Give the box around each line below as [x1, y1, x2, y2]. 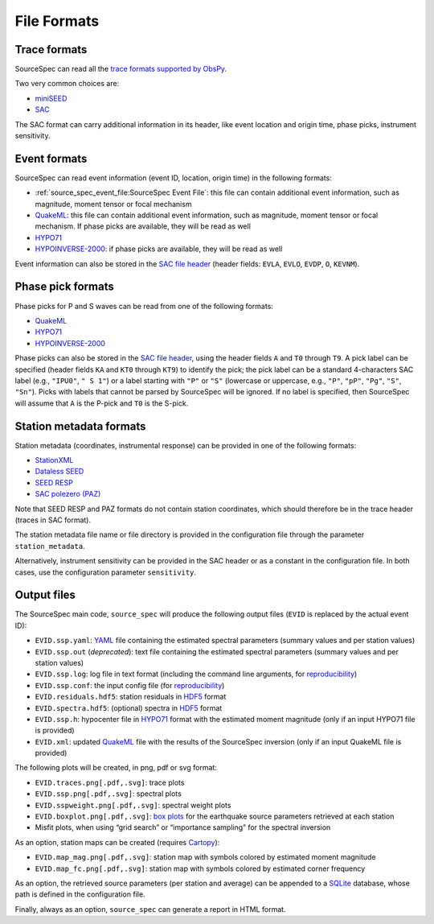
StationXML [35, 455, 74, 464]
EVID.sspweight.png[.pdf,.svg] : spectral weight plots [35, 800, 231, 810]
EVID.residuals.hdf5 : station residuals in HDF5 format [35, 692, 227, 702]
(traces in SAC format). [14, 515, 92, 525]
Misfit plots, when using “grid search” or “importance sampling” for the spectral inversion [35, 823, 331, 832]
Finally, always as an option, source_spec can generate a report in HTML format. [14, 904, 286, 914]
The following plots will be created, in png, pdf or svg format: [14, 763, 217, 773]
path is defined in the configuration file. [14, 889, 145, 899]
